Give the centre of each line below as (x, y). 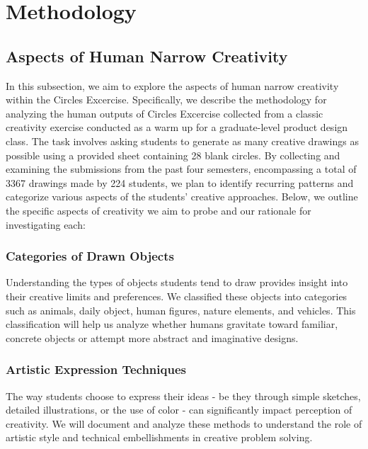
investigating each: (46, 224)
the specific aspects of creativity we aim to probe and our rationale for (159, 210)
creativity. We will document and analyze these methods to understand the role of (184, 423)
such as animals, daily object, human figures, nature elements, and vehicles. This (181, 310)
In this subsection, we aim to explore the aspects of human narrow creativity (172, 85)
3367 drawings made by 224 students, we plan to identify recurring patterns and (180, 182)
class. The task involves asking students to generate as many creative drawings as (182, 141)
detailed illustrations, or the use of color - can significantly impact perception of (179, 410)
